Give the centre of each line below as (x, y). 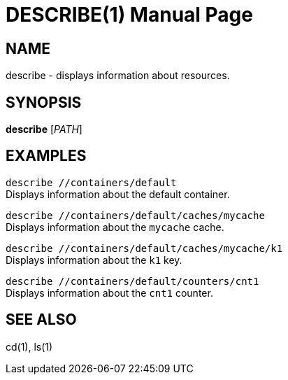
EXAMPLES (46, 156)
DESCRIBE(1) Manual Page (129, 15)
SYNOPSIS (44, 102)
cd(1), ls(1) (29, 346)
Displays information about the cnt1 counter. (109, 293)
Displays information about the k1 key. (94, 260)
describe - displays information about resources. (118, 76)
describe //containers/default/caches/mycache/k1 (144, 248)
